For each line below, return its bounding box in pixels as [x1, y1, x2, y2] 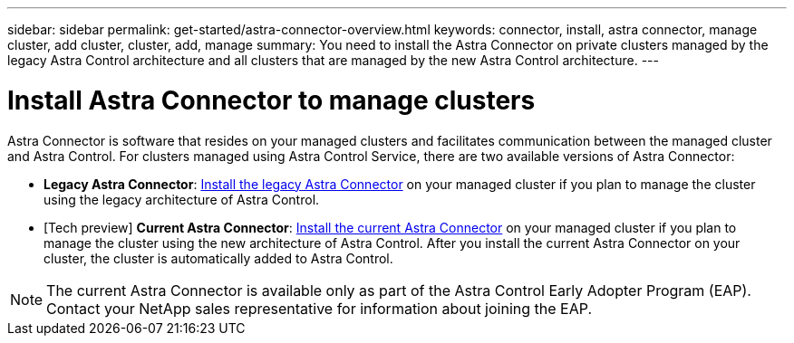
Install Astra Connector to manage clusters [7, 84, 536, 116]
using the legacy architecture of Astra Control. [44, 191, 320, 207]
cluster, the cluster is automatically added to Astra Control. [44, 250, 393, 266]
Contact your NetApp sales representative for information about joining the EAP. [46, 299, 593, 318]
